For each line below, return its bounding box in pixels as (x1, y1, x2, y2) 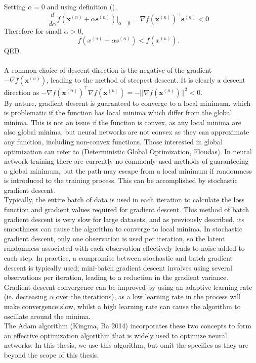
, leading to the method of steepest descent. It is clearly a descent (46, 75, 246, 85)
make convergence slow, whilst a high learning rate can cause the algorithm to (4, 301, 241, 311)
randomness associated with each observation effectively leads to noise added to (4, 243, 245, 253)
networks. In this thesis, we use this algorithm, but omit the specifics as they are (4, 340, 249, 350)
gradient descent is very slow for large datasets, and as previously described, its (4, 214, 245, 224)
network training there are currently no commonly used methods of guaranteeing (4, 156, 249, 166)
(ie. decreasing (4, 291, 47, 302)
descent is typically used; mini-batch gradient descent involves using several (4, 262, 232, 272)
